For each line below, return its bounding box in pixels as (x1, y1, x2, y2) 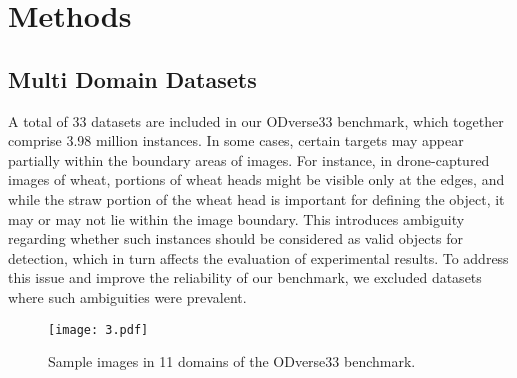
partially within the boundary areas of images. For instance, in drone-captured (8, 149, 490, 170)
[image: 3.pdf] (48, 322, 149, 337)
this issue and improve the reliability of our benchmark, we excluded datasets (8, 267, 482, 288)
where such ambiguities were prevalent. (8, 286, 247, 307)
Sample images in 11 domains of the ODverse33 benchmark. (48, 351, 416, 372)
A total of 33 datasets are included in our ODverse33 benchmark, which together (8, 110, 504, 131)
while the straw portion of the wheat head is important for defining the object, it (8, 188, 505, 209)
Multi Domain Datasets (8, 63, 257, 94)
